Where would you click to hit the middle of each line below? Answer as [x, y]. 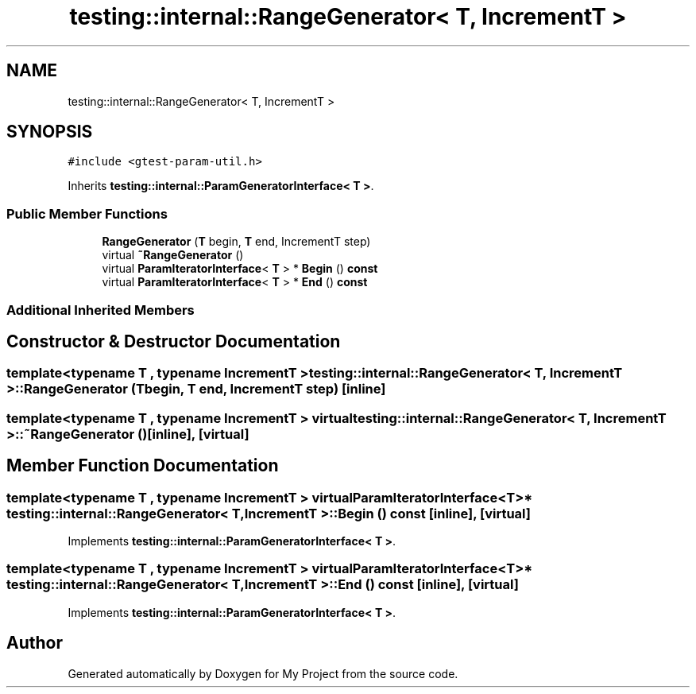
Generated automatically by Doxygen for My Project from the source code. [263, 673]
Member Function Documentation [143, 466]
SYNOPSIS [50, 132]
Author [35, 643]
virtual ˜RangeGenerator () [173, 255]
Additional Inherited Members [101, 310]
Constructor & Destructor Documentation [174, 341]
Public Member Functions [87, 213]
